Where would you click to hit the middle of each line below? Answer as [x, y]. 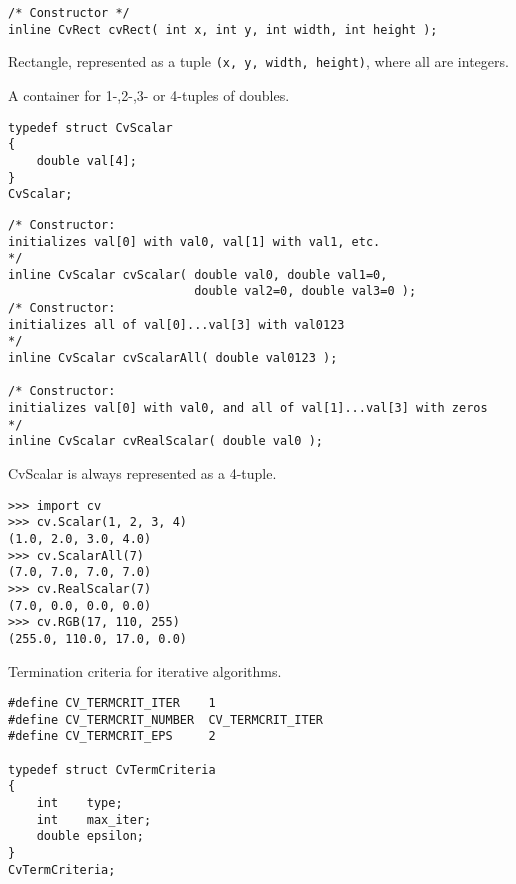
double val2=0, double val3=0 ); [305, 291]
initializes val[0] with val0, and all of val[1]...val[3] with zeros [248, 408]
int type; [79, 803]
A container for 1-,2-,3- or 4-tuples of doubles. [149, 94]
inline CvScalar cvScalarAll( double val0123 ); [173, 358]
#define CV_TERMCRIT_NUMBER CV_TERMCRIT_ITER [165, 719]
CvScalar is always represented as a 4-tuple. [142, 473]
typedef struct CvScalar [90, 127]
